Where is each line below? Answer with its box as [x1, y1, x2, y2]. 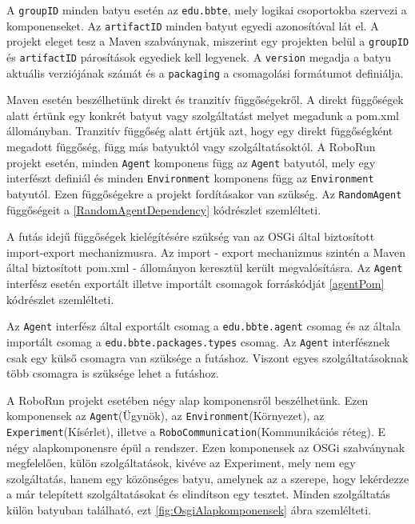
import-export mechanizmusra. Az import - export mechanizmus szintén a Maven [6, 243, 405, 260]
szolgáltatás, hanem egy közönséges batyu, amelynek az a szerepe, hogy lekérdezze [6, 470, 409, 486]
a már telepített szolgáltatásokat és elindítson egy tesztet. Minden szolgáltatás [6, 486, 391, 502]
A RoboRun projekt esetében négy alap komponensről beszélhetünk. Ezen [6, 391, 369, 408]
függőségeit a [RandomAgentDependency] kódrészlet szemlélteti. [6, 201, 321, 218]
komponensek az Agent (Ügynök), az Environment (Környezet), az [6, 407, 325, 424]
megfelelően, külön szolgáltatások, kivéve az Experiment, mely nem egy [6, 454, 356, 471]
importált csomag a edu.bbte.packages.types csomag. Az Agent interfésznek [6, 333, 390, 350]
